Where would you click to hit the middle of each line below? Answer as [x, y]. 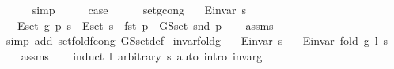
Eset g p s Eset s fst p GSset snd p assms [145, 25]
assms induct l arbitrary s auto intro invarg [142, 55]
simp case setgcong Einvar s [139, 9]
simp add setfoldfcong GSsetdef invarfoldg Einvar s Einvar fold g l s [197, 40]
